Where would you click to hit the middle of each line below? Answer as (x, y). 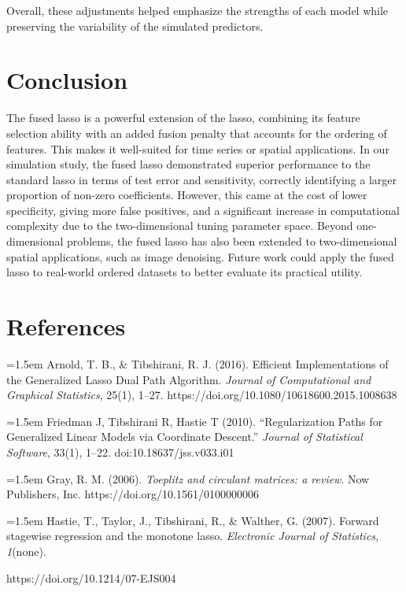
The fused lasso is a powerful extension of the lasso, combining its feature (183, 118)
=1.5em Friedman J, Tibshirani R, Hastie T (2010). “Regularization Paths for (195, 421)
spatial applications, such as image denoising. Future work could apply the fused (200, 256)
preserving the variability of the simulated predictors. (135, 26)
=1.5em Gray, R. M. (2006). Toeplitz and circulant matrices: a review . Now (188, 478)
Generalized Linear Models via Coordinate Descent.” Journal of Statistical (185, 437)
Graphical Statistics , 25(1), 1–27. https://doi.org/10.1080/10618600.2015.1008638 (202, 395)
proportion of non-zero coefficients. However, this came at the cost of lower (187, 195)
